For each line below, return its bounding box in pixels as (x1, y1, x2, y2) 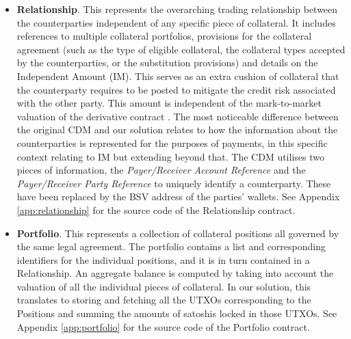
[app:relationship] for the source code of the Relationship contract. (16, 202, 296, 217)
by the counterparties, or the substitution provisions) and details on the (16, 55, 318, 70)
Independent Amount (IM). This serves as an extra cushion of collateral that (16, 68, 339, 83)
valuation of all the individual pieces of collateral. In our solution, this (16, 279, 311, 293)
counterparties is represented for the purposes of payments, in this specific (16, 135, 328, 150)
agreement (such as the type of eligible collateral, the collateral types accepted (16, 42, 346, 56)
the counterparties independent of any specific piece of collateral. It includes (16, 15, 336, 29)
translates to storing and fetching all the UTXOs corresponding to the (16, 293, 311, 307)
